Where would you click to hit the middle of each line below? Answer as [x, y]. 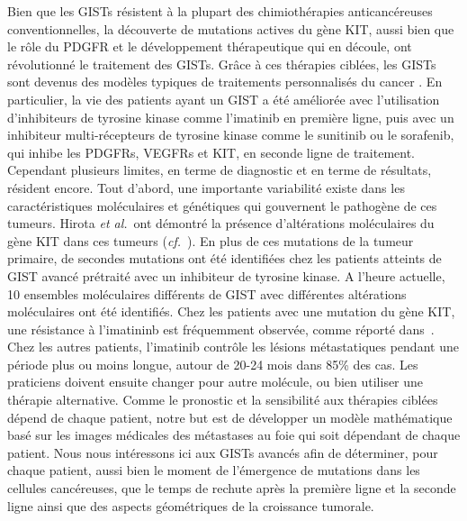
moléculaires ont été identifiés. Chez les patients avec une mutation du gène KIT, [231, 311]
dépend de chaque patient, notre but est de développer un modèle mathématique [230, 417]
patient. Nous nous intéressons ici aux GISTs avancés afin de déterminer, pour [223, 452]
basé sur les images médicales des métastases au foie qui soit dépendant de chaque [234, 435]
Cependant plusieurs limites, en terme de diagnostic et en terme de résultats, [220, 170]
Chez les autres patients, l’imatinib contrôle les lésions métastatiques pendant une [233, 347]
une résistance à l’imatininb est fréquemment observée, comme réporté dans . [221, 329]
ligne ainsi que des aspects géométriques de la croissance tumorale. [191, 505]
